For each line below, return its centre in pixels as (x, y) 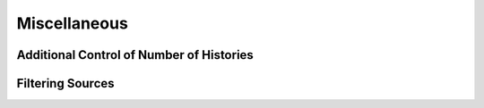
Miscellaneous (73, 23)
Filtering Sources (66, 83)
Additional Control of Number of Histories (135, 55)
